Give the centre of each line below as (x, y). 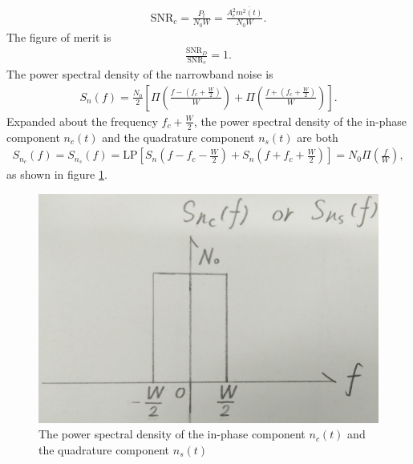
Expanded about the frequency (82, 121)
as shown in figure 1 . (57, 174)
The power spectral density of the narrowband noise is (140, 74)
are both (318, 137)
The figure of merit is (59, 36)
